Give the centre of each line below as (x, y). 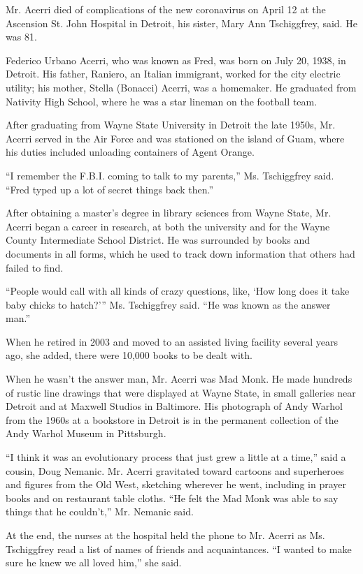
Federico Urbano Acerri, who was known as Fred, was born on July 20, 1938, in (176, 60)
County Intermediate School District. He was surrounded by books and (158, 240)
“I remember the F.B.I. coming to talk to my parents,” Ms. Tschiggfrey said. (170, 175)
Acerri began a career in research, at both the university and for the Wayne (168, 226)
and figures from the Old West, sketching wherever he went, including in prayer (176, 484)
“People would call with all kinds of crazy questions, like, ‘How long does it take (178, 291)
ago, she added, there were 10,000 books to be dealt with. (129, 355)
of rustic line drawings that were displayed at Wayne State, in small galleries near (181, 392)
